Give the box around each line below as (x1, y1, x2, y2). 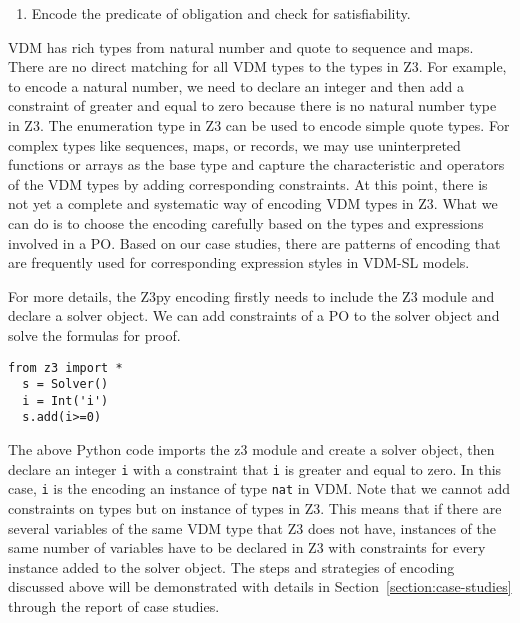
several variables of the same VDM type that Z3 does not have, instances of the (8, 517, 496, 538)
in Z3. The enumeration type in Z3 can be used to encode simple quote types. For (8, 114, 510, 135)
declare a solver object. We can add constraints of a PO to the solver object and (8, 305, 500, 326)
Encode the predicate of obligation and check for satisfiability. (31, 3, 411, 23)
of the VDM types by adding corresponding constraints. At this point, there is (8, 173, 488, 194)
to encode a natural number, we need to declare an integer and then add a (8, 75, 464, 96)
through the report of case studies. (8, 596, 220, 616)
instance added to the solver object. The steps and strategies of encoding (8, 556, 455, 577)
